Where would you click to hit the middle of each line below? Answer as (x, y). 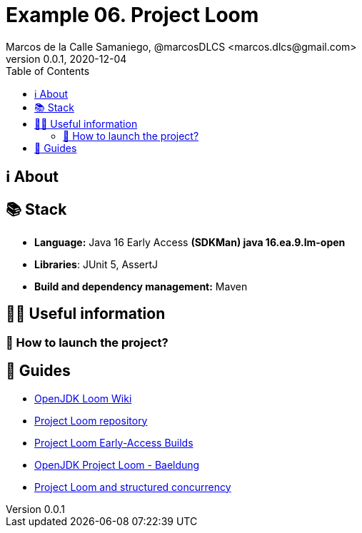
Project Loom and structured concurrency (133, 487)
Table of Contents (48, 71)
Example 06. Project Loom (132, 15)
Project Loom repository (91, 420)
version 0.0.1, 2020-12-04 (66, 59)
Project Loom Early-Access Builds (114, 442)
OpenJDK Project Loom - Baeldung (117, 465)
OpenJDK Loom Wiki (83, 398)
